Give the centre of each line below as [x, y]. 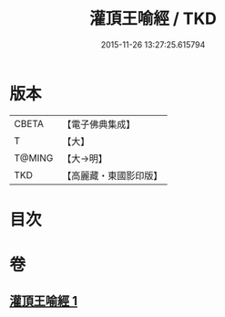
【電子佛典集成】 [99, 124]
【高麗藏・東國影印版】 [112, 175]
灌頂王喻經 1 [44, 301]
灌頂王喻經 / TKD [153, 19]
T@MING [34, 158]
